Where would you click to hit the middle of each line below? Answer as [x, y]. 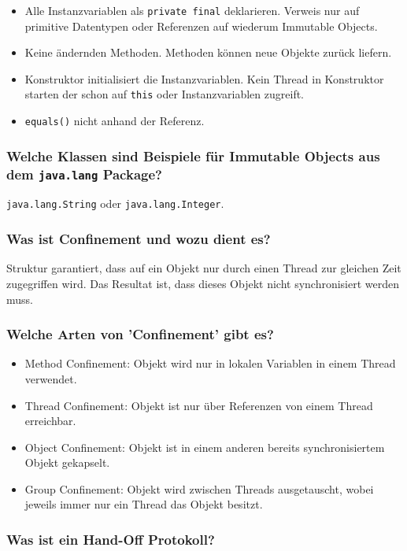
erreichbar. [50, 421]
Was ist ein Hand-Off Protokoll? [111, 539]
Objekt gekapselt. [67, 462]
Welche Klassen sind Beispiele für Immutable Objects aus [193, 155]
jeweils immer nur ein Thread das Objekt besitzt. [144, 504]
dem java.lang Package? [84, 174]
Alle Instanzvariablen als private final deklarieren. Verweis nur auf [192, 10]
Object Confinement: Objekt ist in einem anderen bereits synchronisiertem [205, 447]
